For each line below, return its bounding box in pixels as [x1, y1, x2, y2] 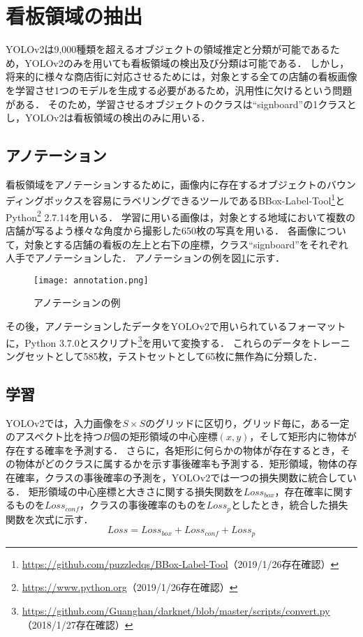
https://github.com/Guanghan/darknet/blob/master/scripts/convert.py [22, 603, 330, 617]
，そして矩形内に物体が [249, 429, 357, 444]
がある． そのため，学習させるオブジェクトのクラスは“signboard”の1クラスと [6, 96, 357, 111]
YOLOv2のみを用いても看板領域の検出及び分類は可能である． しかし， [24, 55, 350, 70]
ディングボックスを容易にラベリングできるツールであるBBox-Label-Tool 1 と [6, 191, 346, 208]
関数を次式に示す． [6, 511, 94, 526]
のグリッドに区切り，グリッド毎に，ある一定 [145, 415, 350, 430]
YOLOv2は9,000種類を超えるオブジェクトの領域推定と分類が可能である [6, 42, 330, 57]
